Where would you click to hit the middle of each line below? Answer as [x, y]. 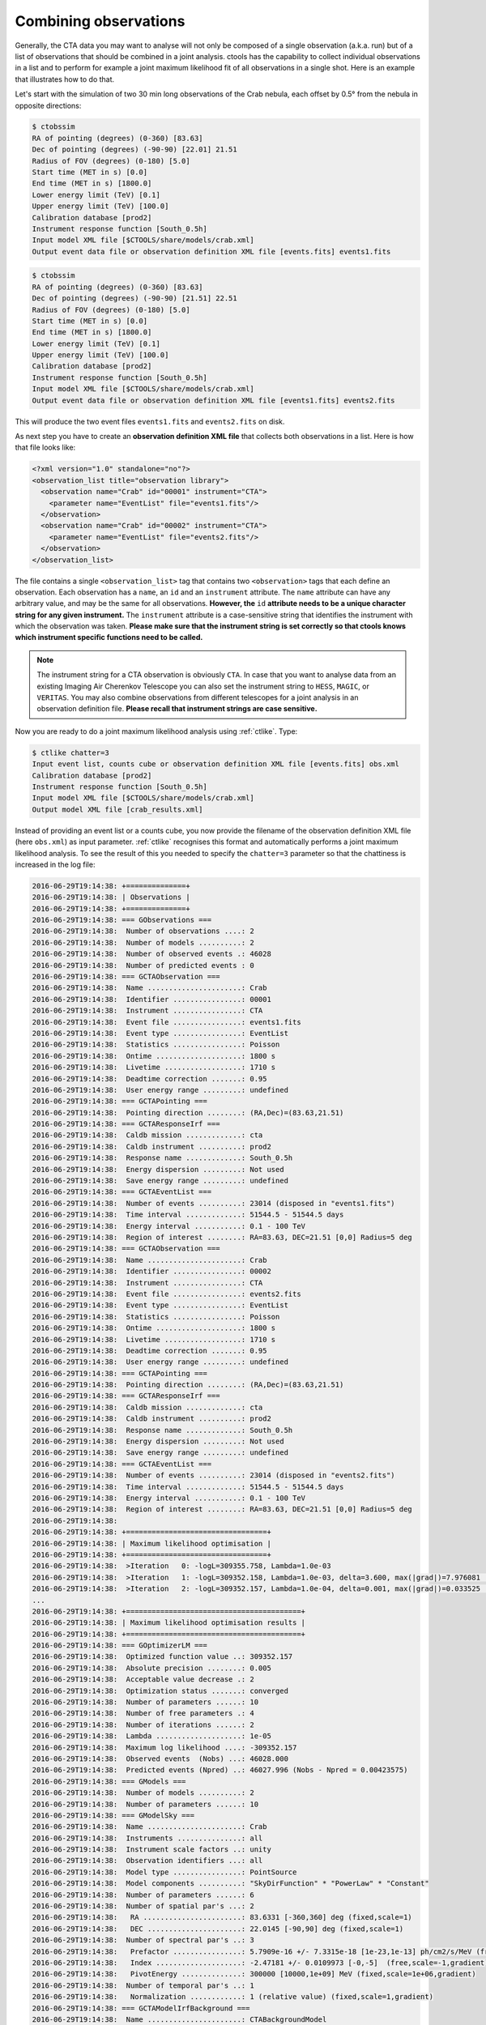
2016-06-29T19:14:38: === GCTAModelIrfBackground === [141, 2008]
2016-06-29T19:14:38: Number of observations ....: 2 [143, 931]
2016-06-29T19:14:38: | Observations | [111, 897]
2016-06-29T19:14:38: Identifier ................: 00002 [151, 1271]
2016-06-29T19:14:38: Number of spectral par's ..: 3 [143, 1940]
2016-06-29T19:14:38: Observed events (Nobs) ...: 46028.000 [160, 1759]
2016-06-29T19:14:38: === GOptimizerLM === [120, 1646]
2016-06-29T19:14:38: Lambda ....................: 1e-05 [151, 1736]
